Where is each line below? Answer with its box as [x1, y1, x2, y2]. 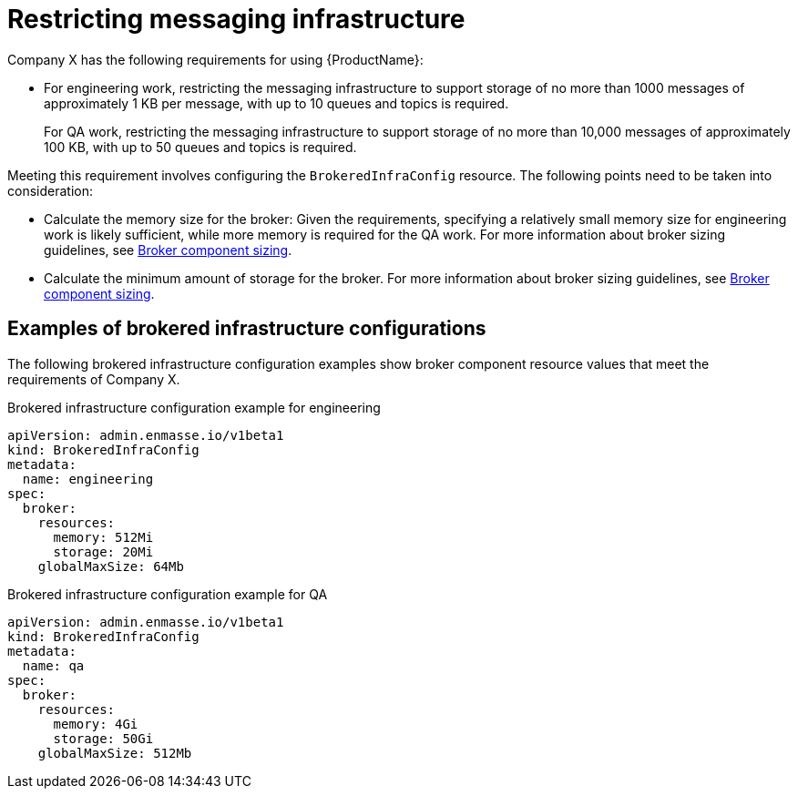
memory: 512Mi [53, 529, 154, 545]
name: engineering [22, 471, 154, 486]
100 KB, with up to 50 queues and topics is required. [44, 138, 357, 155]
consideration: [7, 182, 93, 199]
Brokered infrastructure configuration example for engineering [7, 399, 381, 415]
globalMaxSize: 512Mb [37, 745, 192, 760]
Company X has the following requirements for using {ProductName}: [7, 51, 424, 67]
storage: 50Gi [53, 730, 154, 746]
